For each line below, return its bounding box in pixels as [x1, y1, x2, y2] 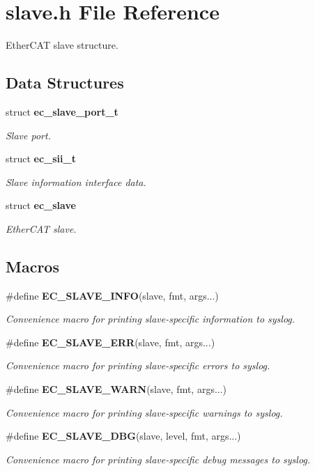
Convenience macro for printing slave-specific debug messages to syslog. [6, 451, 311, 466]
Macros [6, 255, 59, 277]
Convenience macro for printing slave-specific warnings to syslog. [6, 405, 283, 419]
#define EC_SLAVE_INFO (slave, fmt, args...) [6, 288, 219, 302]
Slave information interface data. [6, 174, 146, 189]
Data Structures [6, 72, 124, 93]
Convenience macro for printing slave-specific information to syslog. [6, 311, 295, 326]
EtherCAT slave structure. [6, 38, 118, 52]
